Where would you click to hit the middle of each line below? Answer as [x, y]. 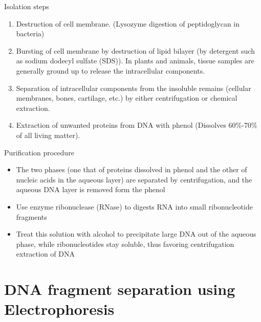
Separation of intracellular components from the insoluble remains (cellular [134, 88]
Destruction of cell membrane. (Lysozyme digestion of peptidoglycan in [128, 23]
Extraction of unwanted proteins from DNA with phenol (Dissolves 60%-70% [137, 125]
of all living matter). [48, 135]
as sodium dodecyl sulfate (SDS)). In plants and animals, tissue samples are [135, 61]
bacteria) [30, 33]
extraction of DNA [45, 254]
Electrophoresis [59, 309]
